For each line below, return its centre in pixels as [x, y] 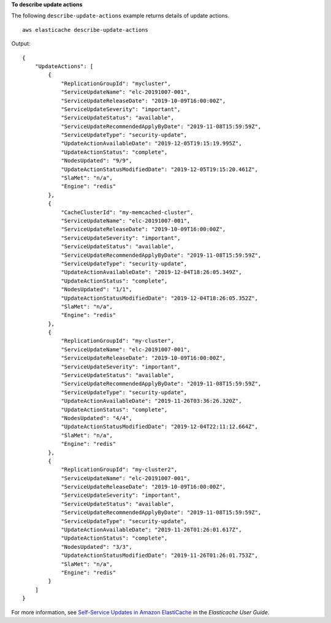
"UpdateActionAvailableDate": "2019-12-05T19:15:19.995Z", [151, 143]
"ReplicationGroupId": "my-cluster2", [119, 470]
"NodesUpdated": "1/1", [97, 289]
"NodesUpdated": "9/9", [97, 161]
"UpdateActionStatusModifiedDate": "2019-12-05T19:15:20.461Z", [160, 169]
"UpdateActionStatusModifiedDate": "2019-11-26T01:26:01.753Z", [160, 556]
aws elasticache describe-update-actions [85, 30]
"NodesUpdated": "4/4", [97, 418]
